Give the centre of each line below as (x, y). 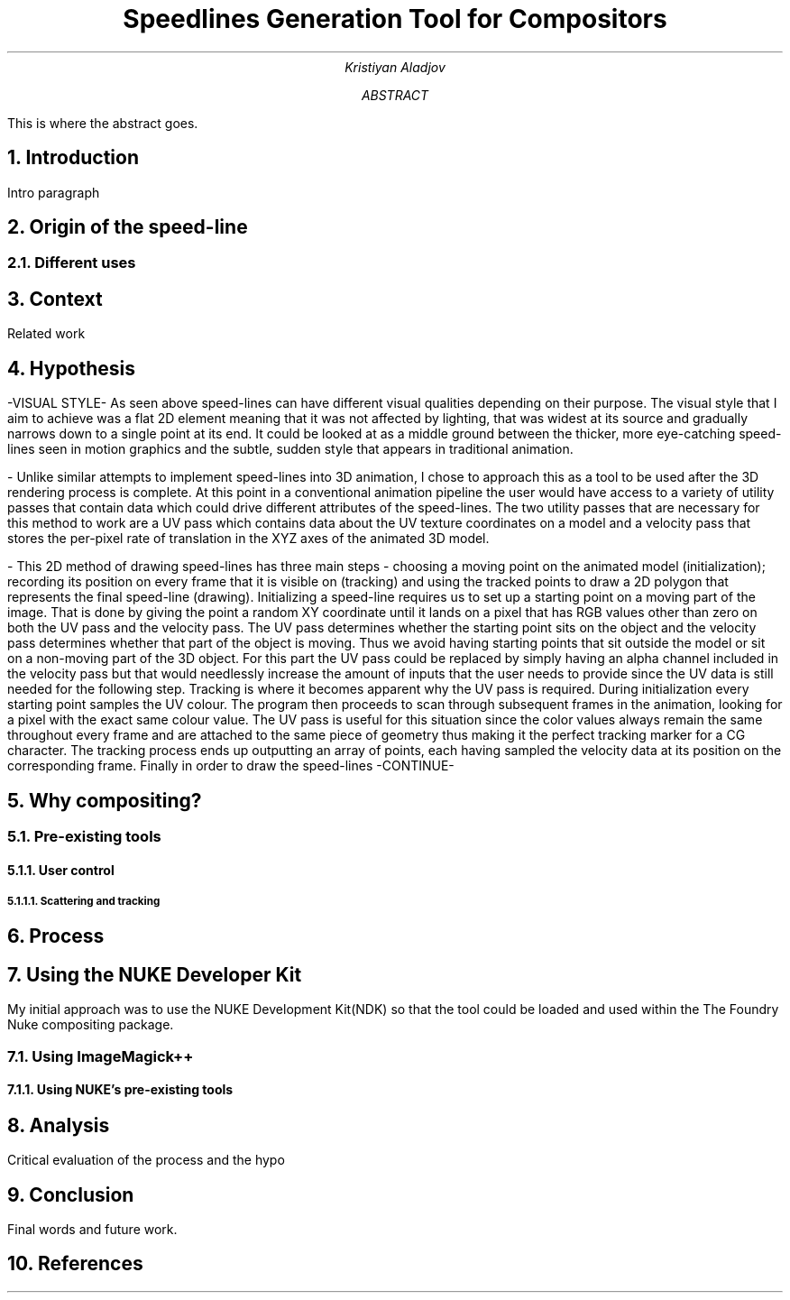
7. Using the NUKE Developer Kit (155, 974)
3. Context (55, 299)
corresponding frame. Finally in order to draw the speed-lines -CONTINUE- (231, 766)
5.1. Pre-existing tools (84, 836)
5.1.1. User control (61, 870)
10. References (75, 1264)
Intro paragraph (54, 192)
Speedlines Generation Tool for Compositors (395, 19)
